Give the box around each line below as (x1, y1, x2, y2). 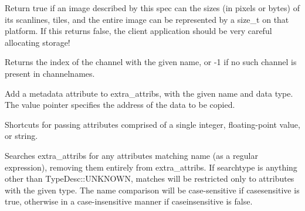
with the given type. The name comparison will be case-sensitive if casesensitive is (5, 183, 300, 196)
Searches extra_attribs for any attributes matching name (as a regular (5, 149, 258, 161)
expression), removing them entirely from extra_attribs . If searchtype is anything (5, 161, 297, 173)
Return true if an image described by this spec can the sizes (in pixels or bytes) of (5, 2, 300, 13)
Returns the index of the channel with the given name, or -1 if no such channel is (5, 56, 297, 68)
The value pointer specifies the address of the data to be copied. (5, 98, 235, 111)
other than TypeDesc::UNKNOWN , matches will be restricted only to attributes (5, 172, 294, 185)
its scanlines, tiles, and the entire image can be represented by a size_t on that (5, 13, 289, 25)
